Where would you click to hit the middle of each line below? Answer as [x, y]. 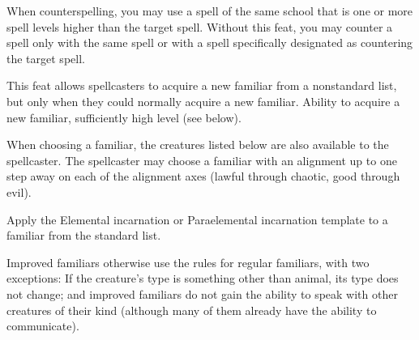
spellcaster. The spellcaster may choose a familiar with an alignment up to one [202, 160]
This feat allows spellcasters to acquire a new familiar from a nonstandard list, [202, 85]
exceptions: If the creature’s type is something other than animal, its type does [203, 278]
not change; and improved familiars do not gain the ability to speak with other [202, 293]
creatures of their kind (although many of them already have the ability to [192, 310]
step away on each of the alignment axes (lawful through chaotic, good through [203, 176]
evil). [19, 191]
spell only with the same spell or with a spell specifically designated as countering [210, 42]
